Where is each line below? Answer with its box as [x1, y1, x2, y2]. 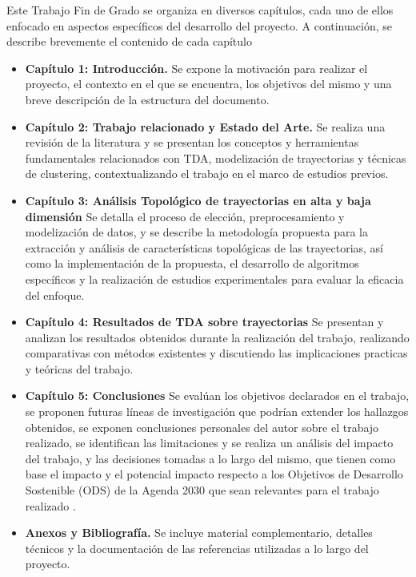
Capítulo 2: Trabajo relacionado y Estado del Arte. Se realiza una [25, 118, 386, 135]
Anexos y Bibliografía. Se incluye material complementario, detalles [25, 524, 373, 541]
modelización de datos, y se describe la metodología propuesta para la [25, 224, 368, 240]
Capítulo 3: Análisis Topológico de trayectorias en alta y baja [25, 192, 371, 208]
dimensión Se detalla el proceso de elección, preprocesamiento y [25, 208, 345, 224]
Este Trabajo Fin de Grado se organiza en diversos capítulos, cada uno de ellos [6, 2, 394, 18]
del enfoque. [25, 286, 85, 303]
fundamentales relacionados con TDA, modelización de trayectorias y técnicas [25, 149, 406, 166]
